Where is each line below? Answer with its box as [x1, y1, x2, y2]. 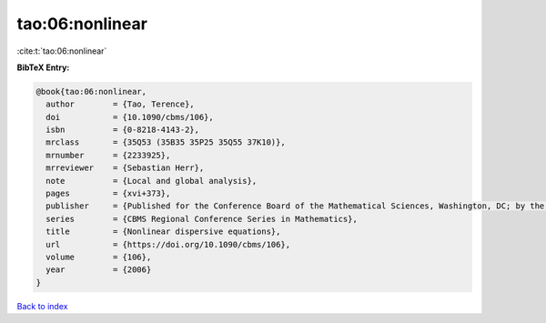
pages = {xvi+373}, [45, 188, 171, 199]
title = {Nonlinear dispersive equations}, [45, 227, 281, 237]
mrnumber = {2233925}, [45, 150, 171, 160]
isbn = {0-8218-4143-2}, [45, 125, 200, 136]
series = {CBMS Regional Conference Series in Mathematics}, [45, 214, 359, 224]
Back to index [16, 300, 68, 311]
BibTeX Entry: [16, 62, 70, 73]
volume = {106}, [45, 252, 152, 262]
